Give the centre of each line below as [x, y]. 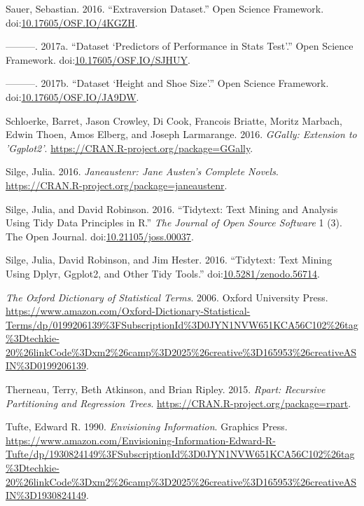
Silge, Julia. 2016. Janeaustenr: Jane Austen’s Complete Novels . [142, 171]
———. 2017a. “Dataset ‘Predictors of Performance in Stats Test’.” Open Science [180, 46]
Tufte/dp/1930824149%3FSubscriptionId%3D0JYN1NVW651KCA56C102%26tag [180, 454]
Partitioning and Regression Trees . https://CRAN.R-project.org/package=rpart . [178, 403]
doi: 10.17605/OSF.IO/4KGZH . [72, 22]
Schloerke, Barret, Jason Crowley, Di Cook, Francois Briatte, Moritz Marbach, [174, 120]
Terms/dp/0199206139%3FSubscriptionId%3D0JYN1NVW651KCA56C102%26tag [182, 324]
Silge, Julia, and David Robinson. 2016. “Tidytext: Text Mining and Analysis [172, 208]
